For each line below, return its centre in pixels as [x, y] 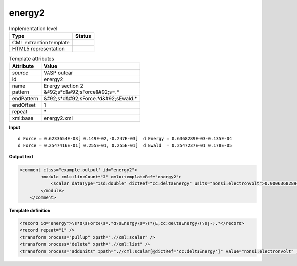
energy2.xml [58, 118]
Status [83, 36]
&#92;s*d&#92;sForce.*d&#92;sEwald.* [90, 99]
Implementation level [33, 28]
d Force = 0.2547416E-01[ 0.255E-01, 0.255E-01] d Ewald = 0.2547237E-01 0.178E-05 [125, 146]
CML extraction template [41, 42]
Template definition [30, 210]
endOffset [24, 105]
